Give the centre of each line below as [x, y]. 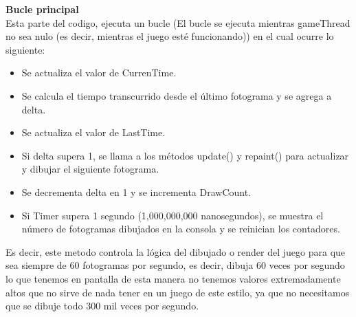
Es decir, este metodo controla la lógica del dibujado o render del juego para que [176, 251]
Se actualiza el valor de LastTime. [93, 132]
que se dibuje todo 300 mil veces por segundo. [102, 306]
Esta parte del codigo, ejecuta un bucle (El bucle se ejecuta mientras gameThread [178, 22]
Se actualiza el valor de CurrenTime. [99, 73]
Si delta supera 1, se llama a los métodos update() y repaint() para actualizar [185, 155]
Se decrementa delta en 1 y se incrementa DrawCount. [136, 192]
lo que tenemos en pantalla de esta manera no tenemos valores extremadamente [173, 278]
